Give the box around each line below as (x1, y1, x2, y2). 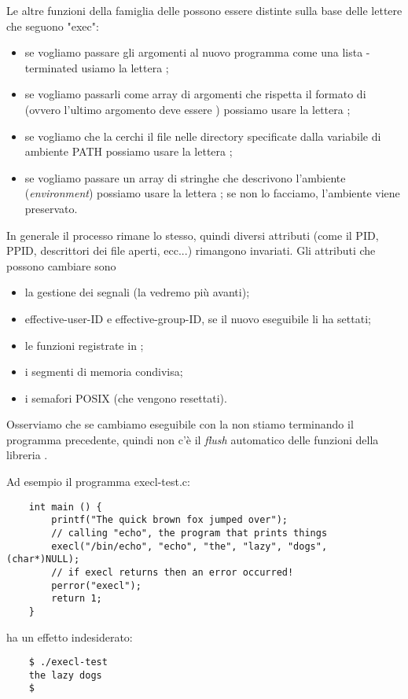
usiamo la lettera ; (81, 59, 169, 75)
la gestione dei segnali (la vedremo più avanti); (24, 284, 250, 300)
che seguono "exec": (6, 17, 99, 34)
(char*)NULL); (6, 554, 80, 565)
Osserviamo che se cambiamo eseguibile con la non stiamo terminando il (6, 416, 354, 432)
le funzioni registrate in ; (24, 337, 144, 353)
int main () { (28, 501, 102, 513)
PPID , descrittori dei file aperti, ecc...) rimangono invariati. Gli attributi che (6, 242, 376, 259)
